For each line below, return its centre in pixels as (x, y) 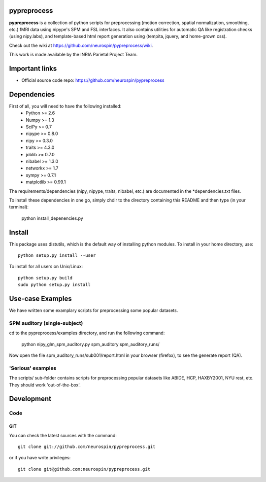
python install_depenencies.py (52, 218)
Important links (33, 68)
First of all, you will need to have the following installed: (65, 106)
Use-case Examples (40, 299)
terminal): (19, 207)
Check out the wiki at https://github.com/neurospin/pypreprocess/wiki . (81, 45)
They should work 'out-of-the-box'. (45, 385)
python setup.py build (45, 278)
